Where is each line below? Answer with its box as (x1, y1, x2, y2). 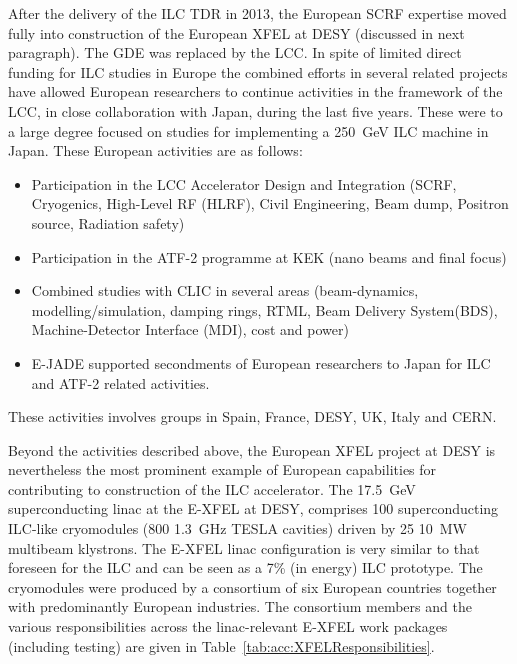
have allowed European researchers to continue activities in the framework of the (8, 81, 503, 102)
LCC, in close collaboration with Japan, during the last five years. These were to (8, 100, 503, 121)
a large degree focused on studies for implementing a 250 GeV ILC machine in (8, 120, 489, 141)
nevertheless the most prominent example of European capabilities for (8, 459, 437, 480)
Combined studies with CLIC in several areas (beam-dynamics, (31, 280, 419, 301)
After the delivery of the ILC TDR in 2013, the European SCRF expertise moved (8, 3, 507, 23)
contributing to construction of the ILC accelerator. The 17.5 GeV (8, 478, 416, 499)
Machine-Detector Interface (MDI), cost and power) (31, 319, 349, 340)
